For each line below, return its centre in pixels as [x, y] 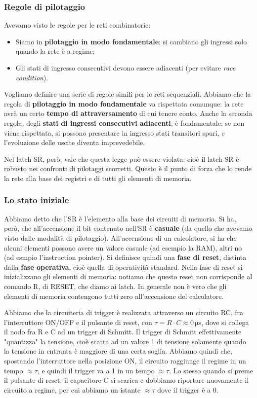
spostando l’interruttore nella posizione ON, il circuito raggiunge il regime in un [125, 361]
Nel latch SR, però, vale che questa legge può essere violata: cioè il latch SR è [122, 159]
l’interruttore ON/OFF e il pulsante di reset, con [78, 322]
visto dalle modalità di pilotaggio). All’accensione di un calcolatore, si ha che [120, 237]
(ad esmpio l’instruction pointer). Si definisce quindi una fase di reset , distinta [125, 257]
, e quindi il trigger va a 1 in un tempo [96, 370]
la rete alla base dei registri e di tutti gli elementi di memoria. [98, 178]
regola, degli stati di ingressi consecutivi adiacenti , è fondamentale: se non [124, 123]
